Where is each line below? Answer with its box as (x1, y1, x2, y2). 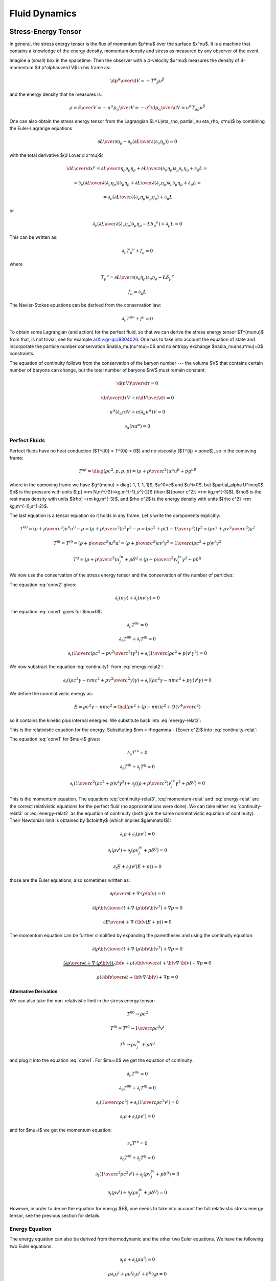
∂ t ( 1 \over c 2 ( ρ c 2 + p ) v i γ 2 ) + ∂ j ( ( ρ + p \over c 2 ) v (70, 779, 172, 788)
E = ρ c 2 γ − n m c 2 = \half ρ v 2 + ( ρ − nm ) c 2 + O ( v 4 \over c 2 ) (74, 703, 201, 710)
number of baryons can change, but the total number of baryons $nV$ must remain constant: (9, 367, 206, 374)
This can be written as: (9, 234, 58, 240)
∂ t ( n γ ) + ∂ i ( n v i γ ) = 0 (114, 594, 160, 602)
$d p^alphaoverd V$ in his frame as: (34, 65, 111, 71)
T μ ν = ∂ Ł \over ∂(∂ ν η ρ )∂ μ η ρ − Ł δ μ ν (100, 274, 174, 282)
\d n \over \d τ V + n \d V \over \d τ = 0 (100, 395, 174, 401)
